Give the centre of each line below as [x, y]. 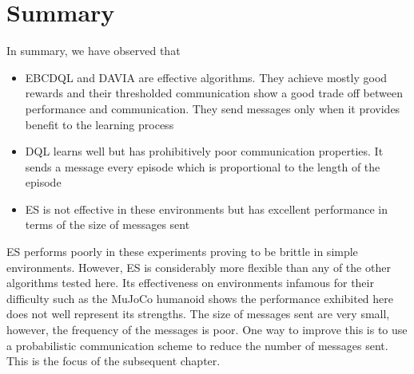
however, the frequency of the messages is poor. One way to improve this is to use [207, 330]
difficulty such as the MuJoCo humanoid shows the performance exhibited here [200, 298]
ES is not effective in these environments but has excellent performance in [207, 209]
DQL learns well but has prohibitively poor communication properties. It [204, 151]
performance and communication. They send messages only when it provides [213, 108]
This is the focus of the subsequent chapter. [113, 361]
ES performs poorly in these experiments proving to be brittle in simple [182, 252]
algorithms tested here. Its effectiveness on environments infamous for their [190, 283]
